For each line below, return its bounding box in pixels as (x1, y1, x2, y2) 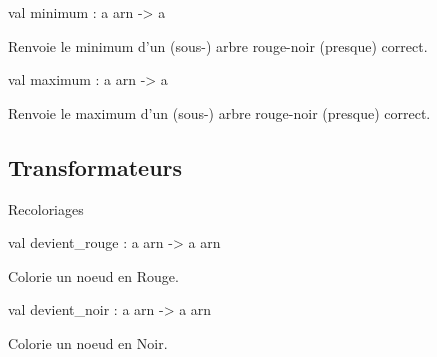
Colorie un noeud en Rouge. (8, 265, 179, 286)
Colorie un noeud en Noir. (8, 332, 168, 353)
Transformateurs (8, 151, 183, 182)
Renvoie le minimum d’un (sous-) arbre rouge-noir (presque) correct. (8, 35, 428, 56)
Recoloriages (8, 198, 84, 219)
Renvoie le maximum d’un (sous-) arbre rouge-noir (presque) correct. (8, 102, 431, 123)
